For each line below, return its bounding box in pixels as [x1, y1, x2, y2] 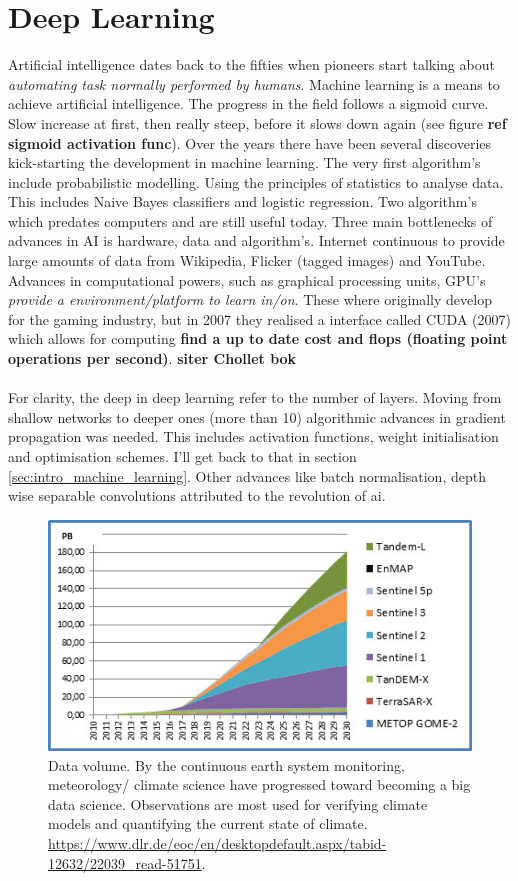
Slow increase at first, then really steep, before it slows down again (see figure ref [8, 112, 507, 133]
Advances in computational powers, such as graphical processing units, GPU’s [8, 269, 486, 290]
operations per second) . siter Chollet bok [8, 348, 297, 369]
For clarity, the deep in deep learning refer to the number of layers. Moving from [8, 387, 502, 408]
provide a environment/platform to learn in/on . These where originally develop [8, 289, 492, 310]
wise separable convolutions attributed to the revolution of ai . [8, 485, 386, 506]
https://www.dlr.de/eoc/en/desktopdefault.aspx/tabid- [48, 833, 387, 854]
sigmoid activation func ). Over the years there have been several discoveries [8, 132, 492, 153]
